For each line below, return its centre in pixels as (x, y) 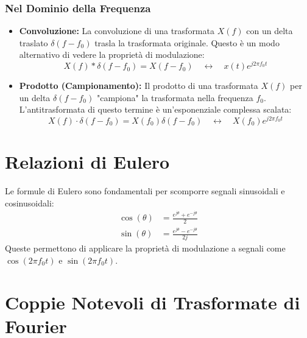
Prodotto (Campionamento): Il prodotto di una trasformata (139, 86)
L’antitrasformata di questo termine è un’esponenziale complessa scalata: (155, 109)
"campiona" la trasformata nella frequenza (175, 97)
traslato (34, 42)
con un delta (270, 31)
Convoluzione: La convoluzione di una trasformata (117, 31)
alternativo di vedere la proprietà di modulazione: (112, 55)
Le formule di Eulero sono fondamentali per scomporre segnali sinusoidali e (145, 191)
